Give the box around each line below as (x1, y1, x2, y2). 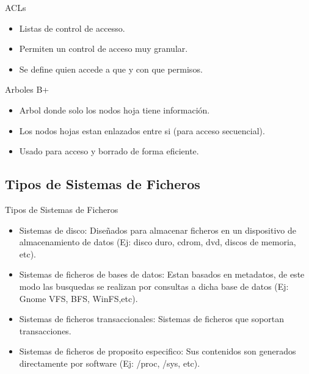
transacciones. (19, 324, 71, 337)
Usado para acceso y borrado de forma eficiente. (19, 145, 199, 157)
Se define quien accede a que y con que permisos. (19, 62, 203, 75)
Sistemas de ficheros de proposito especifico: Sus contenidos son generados (19, 345, 296, 358)
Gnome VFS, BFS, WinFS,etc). (19, 292, 138, 304)
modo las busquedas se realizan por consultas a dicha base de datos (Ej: (19, 279, 289, 292)
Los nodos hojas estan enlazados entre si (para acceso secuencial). (19, 124, 265, 137)
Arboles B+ (5, 83, 49, 96)
